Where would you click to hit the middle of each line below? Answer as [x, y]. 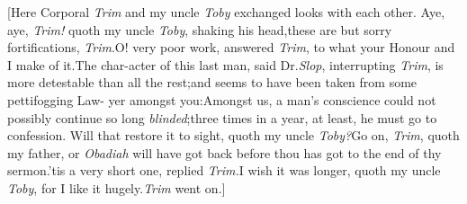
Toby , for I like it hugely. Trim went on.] [117, 187]
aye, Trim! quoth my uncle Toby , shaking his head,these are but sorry [200, 29]
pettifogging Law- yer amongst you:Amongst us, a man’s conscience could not [222, 99]
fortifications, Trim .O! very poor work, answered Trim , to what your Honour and [231, 47]
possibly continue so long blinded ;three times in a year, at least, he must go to [222, 117]
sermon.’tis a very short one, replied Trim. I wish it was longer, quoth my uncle [224, 170]
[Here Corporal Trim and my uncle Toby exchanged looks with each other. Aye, [226, 12]
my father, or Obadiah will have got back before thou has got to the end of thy [225, 152]
